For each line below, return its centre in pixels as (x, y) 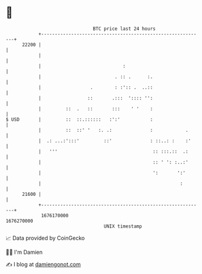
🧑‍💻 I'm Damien (24, 252)
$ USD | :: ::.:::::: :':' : (79, 119)
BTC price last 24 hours (124, 29)
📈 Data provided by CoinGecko (45, 238)
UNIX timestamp (123, 226)
